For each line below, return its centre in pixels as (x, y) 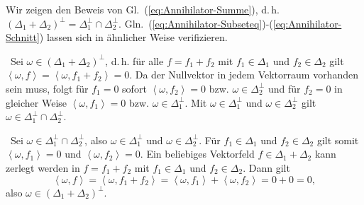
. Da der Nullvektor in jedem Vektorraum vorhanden (244, 75)
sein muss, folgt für (47, 88)
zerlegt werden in (43, 167)
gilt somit (338, 140)
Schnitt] (23, 37)
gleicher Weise (37, 102)
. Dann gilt (266, 167)
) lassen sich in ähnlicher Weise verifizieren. (133, 37)
